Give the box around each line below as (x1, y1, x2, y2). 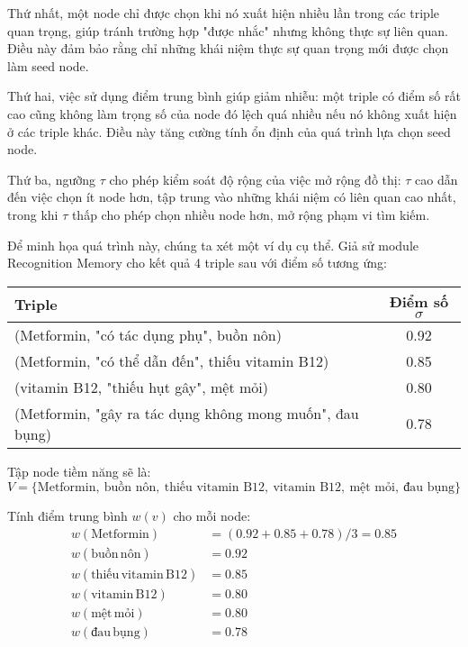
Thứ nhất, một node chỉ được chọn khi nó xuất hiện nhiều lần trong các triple (7, 4, 440, 22)
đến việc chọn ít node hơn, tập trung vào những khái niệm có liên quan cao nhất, (7, 187, 456, 206)
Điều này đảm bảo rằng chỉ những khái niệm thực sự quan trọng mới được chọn (7, 39, 449, 58)
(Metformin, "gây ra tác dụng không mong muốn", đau (14, 402, 359, 424)
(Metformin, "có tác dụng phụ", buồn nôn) (14, 323, 282, 345)
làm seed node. (7, 56, 89, 75)
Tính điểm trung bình (7, 506, 128, 525)
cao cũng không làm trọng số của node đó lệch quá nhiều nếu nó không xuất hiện (7, 104, 457, 123)
